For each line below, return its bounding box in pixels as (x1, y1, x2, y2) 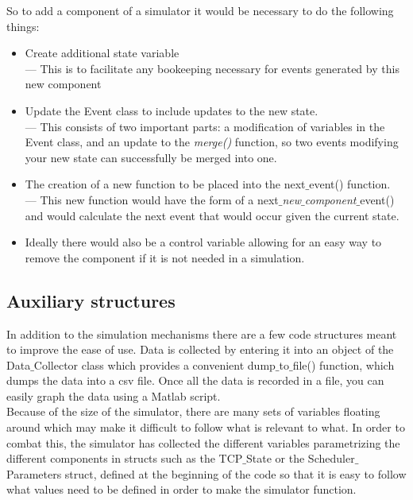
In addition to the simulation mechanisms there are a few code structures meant (6, 325, 397, 342)
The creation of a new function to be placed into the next (25, 176, 306, 192)
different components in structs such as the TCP (6, 450, 243, 467)
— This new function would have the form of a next (25, 191, 279, 207)
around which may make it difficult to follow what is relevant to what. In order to (6, 419, 405, 436)
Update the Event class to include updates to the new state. (25, 102, 318, 118)
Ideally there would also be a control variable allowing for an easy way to (25, 234, 382, 250)
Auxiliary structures (6, 288, 176, 312)
